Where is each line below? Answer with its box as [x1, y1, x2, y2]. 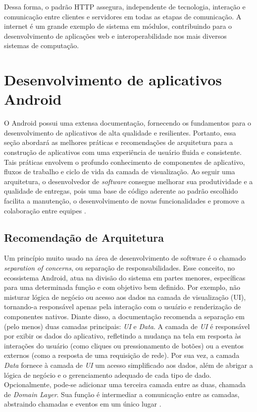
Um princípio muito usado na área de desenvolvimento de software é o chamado [4, 253, 246, 263]
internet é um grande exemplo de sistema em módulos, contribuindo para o [4, 21, 232, 31]
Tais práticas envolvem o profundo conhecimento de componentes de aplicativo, [4, 156, 245, 167]
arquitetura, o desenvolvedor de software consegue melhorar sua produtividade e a [4, 176, 253, 186]
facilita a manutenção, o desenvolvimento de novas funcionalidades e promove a [4, 196, 245, 206]
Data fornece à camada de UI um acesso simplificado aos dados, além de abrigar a [4, 359, 253, 370]
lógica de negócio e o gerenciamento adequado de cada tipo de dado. [4, 369, 211, 380]
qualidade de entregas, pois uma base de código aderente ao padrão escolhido [4, 186, 238, 196]
